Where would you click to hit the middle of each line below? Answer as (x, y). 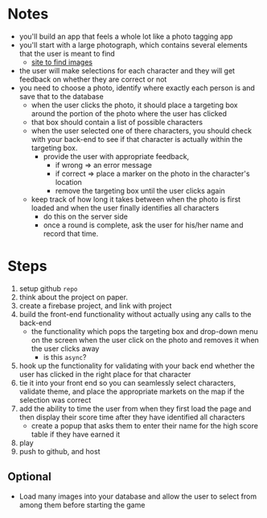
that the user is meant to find (67, 53)
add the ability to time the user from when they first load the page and (135, 408)
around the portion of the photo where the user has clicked (129, 113)
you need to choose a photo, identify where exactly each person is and (137, 88)
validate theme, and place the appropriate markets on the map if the (132, 391)
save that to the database (61, 96)
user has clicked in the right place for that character (105, 374)
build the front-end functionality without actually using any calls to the (135, 314)
